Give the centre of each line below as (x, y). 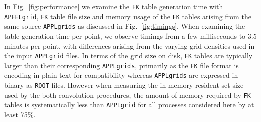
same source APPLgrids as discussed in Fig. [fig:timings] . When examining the (125, 26)
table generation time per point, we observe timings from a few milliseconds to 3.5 (130, 36)
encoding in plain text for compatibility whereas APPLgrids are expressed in (121, 75)
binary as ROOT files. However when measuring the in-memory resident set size (124, 85)
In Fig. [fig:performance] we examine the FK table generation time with (114, 6)
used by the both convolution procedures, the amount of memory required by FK (127, 95)
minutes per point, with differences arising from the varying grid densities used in (129, 46)
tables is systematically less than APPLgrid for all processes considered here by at (129, 105)
